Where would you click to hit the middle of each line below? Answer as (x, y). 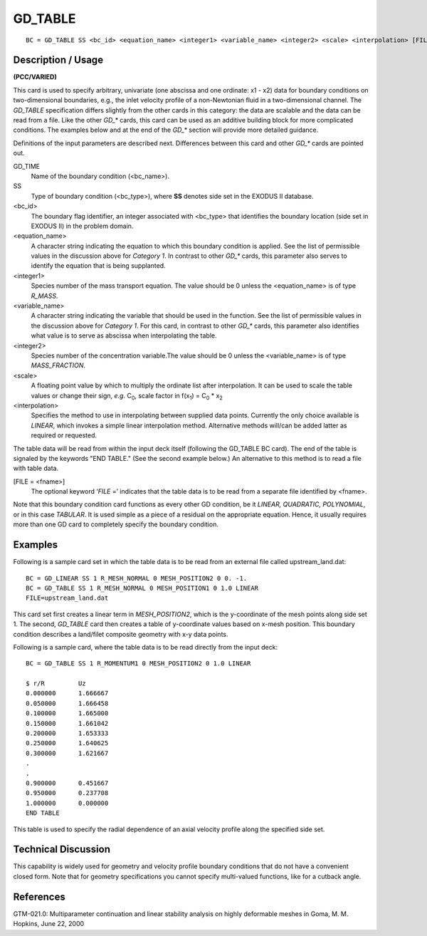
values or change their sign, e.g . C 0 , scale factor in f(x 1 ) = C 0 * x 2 (127, 396)
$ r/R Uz (56, 683)
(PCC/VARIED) (35, 77)
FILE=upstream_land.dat (67, 598)
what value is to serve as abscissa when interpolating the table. (124, 336)
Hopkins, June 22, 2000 (49, 924)
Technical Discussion (62, 849)
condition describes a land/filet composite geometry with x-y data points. (121, 634)
